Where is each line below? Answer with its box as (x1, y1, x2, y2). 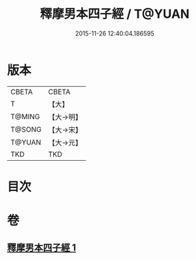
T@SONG (10, 125, 42, 134)
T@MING (10, 112, 40, 121)
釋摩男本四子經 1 (7, 242, 76, 254)
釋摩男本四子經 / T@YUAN (40, 6, 190, 22)
